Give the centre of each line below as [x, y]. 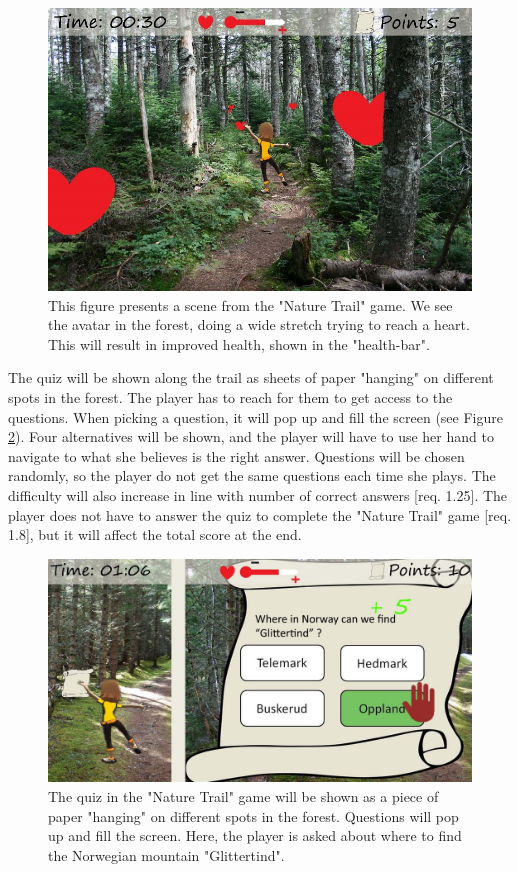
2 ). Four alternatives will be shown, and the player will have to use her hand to [251, 436]
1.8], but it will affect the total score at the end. [155, 534]
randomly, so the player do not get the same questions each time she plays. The [252, 475]
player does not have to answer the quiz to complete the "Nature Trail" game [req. [260, 514]
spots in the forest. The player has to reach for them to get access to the [230, 396]
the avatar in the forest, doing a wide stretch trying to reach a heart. [259, 324]
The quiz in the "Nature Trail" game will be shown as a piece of [243, 795]
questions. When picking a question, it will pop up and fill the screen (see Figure [255, 416]
